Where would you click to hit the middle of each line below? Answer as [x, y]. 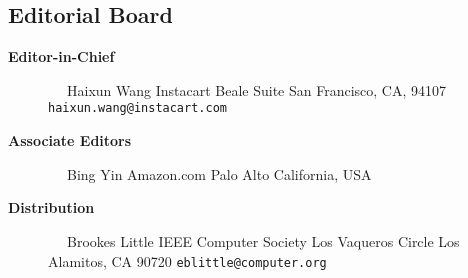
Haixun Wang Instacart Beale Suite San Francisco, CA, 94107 [256, 89]
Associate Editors [70, 140]
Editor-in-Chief [61, 56]
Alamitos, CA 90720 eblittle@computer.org [187, 260]
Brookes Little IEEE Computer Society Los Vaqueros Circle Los [263, 240]
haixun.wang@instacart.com [137, 108]
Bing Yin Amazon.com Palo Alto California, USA [219, 173]
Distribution [51, 207]
